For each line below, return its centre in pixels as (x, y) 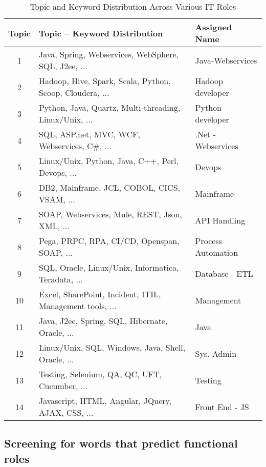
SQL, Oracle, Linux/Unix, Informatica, (109, 267)
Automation (217, 252)
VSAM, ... (57, 199)
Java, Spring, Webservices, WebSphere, (108, 54)
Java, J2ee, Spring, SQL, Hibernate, (103, 321)
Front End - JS (222, 407)
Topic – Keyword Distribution (101, 33)
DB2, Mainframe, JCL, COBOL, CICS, (109, 187)
